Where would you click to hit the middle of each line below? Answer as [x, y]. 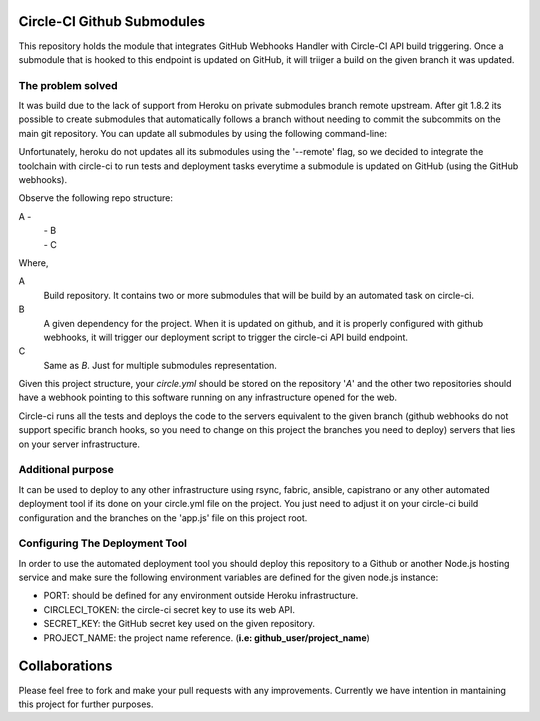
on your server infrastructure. [79, 444]
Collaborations [65, 666]
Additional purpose [66, 470]
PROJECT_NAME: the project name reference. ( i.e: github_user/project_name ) [206, 637]
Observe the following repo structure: [96, 198]
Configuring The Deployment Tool [102, 543]
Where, [33, 262]
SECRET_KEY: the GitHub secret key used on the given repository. [179, 624]
